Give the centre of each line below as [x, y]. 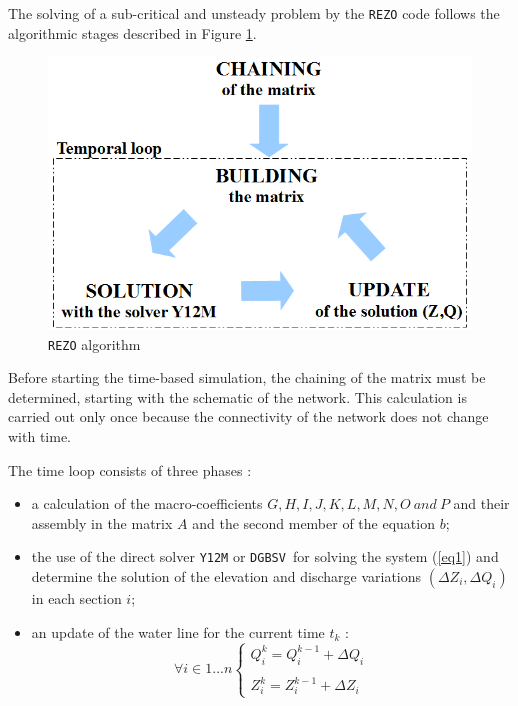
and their [481, 503]
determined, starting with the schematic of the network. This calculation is [237, 396]
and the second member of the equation [313, 522]
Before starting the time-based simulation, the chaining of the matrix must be [247, 377]
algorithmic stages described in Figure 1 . [132, 32]
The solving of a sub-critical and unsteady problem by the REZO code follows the [254, 13]
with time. [39, 435]
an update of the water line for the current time [178, 631]
